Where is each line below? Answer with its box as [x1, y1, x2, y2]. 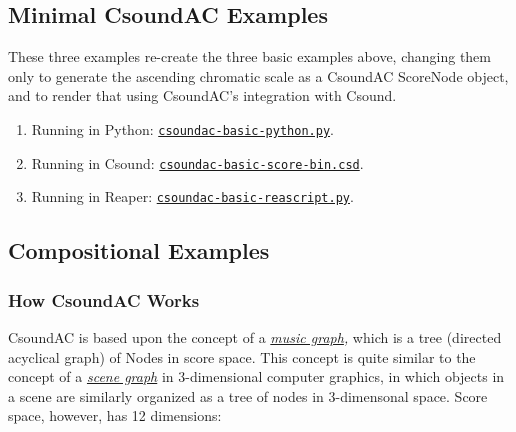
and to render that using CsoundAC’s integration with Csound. [8, 85, 397, 106]
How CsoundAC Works [8, 287, 200, 312]
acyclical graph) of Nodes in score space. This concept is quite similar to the [8, 346, 476, 367]
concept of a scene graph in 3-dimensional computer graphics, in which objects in [8, 366, 505, 387]
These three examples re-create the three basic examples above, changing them [8, 46, 491, 67]
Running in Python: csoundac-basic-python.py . [31, 118, 334, 139]
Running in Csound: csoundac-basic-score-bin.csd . [31, 152, 364, 173]
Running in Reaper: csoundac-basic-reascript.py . [31, 186, 354, 207]
